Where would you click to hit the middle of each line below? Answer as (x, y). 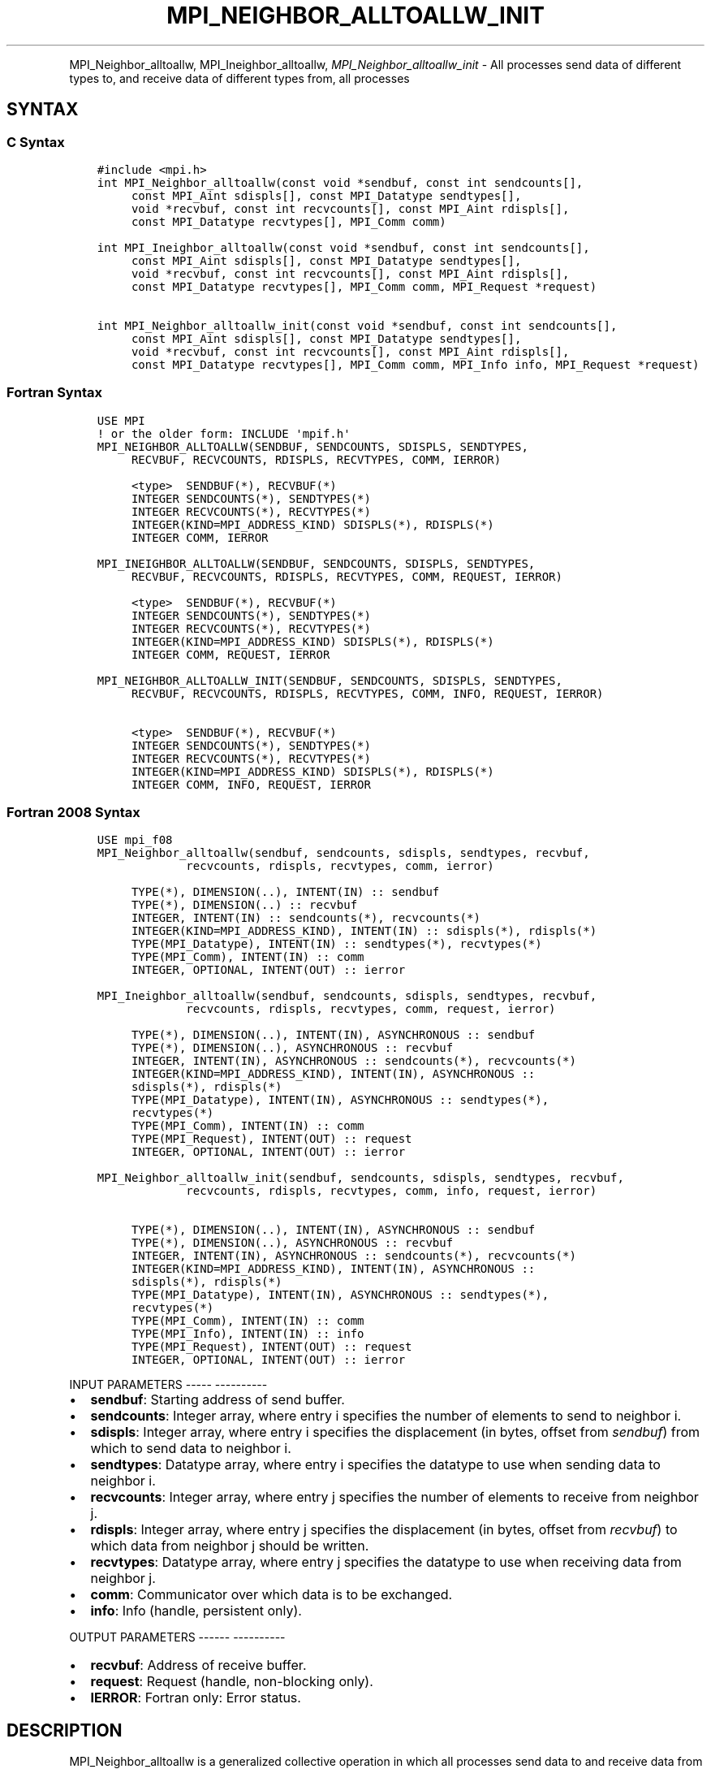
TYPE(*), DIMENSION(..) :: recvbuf (244, 905)
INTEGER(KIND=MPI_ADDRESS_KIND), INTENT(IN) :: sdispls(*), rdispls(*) (364, 931)
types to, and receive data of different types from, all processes (239, 78)
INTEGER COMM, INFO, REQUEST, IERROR (251, 784)
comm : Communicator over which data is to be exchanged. (271, 1595)
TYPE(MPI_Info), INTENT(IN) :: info (248, 1334)
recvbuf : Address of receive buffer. (198, 1665)
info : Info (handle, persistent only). (196, 1611)
